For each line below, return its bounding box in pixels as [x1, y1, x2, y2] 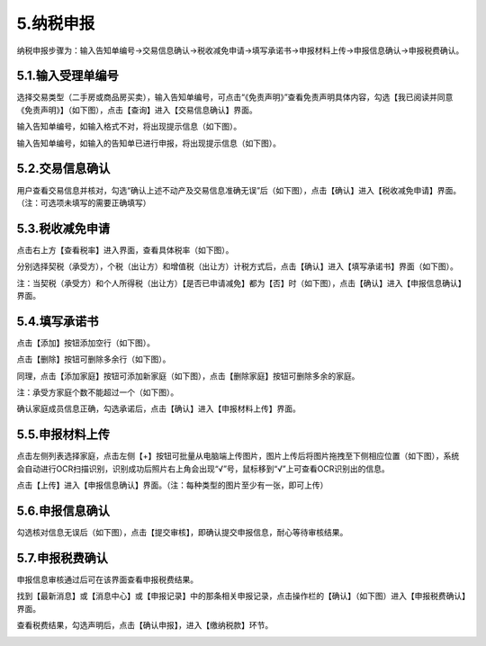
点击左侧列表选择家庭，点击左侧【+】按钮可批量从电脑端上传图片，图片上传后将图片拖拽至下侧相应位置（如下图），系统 [16, 451, 460, 462]
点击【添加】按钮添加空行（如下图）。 [16, 337, 155, 348]
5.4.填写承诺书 [16, 313, 99, 328]
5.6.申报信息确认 [16, 503, 111, 518]
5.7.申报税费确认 [16, 550, 108, 566]
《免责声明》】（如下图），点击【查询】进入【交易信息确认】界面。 [16, 104, 257, 115]
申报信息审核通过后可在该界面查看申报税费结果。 [16, 574, 198, 585]
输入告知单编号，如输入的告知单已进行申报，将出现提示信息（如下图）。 [16, 138, 281, 148]
